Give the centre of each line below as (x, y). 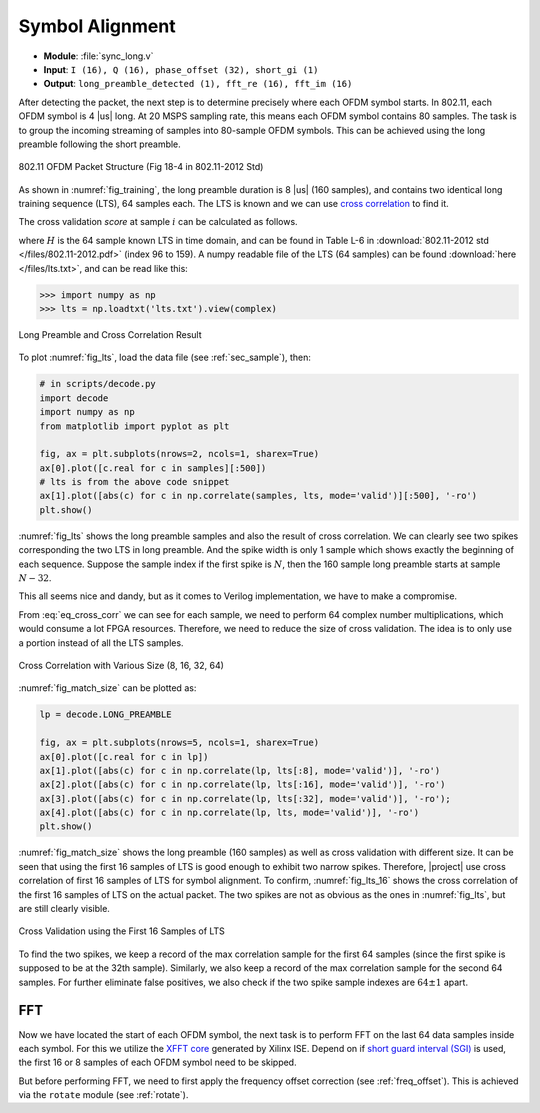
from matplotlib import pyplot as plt (134, 426)
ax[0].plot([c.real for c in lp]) (124, 756)
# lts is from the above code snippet (134, 482)
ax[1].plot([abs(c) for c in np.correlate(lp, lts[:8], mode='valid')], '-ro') (240, 770)
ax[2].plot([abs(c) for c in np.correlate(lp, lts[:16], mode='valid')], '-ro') (242, 784)
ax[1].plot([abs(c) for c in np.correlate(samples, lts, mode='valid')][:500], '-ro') (258, 496)
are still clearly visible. (64, 909)
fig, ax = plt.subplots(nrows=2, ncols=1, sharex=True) (179, 454)
